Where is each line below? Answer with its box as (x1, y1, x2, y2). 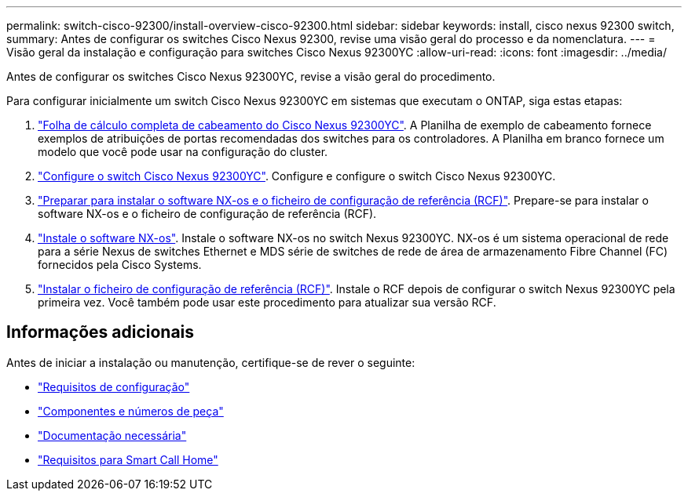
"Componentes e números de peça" (38, 404, 224, 418)
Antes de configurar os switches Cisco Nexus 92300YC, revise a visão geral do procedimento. (6, 70, 496, 83)
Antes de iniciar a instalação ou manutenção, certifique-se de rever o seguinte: (6, 355, 415, 369)
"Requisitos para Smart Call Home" (38, 452, 218, 466)
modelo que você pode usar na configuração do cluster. (38, 145, 328, 158)
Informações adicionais (6, 322, 195, 343)
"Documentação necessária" (38, 428, 187, 442)
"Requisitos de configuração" (38, 379, 190, 394)
